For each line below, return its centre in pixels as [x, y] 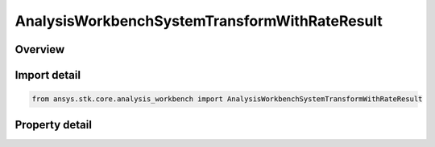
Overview [40, 49]
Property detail [54, 125]
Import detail [48, 75]
